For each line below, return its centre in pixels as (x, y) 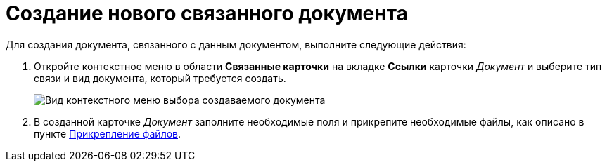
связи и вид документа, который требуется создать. (160, 78)
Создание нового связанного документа (207, 13)
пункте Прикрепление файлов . (108, 133)
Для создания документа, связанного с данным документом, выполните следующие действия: (236, 44)
